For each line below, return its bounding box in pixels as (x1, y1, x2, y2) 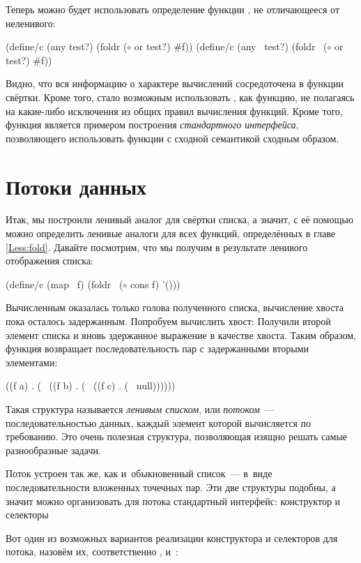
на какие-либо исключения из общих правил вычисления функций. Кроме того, (6, 103, 343, 118)
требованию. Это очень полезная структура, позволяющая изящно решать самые (6, 429, 348, 444)
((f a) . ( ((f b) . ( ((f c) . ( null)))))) (6, 378, 176, 393)
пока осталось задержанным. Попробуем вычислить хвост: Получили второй (6, 314, 331, 329)
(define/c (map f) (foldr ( (6, 276, 123, 291)
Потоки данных (6, 172, 147, 200)
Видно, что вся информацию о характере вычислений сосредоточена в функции (6, 76, 344, 91)
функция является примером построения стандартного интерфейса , (6, 117, 299, 132)
